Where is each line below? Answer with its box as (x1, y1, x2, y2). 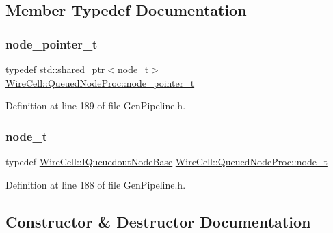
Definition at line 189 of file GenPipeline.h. (5, 98, 186, 113)
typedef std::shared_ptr (5, 62, 105, 76)
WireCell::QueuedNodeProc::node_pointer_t (5, 75, 195, 90)
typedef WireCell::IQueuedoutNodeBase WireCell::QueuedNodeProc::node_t (5, 154, 328, 168)
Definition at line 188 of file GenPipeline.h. (5, 177, 186, 191)
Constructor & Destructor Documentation (5, 210, 311, 232)
